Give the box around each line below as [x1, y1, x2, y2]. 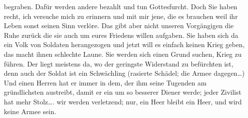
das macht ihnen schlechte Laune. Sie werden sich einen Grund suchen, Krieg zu [4, 49, 242, 59]
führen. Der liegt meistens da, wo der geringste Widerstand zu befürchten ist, [4, 58, 233, 68]
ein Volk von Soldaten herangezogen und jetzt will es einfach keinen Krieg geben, [4, 39, 245, 50]
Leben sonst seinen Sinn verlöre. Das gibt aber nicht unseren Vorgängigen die [4, 20, 234, 31]
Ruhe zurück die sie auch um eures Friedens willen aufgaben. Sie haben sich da [4, 30, 238, 40]
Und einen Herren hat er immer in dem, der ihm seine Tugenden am [4, 77, 207, 87]
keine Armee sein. [4, 106, 56, 116]
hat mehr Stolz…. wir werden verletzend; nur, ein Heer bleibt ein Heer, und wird [4, 96, 242, 106]
